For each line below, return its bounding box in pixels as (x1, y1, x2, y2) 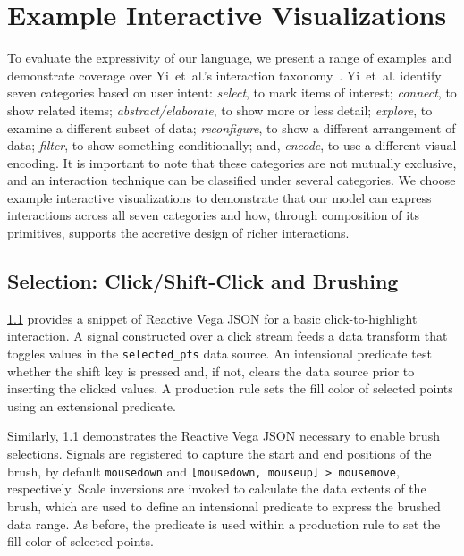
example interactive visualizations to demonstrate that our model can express (7, 188, 432, 206)
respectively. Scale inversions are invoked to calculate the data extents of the (7, 479, 426, 498)
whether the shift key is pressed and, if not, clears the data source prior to (7, 361, 415, 380)
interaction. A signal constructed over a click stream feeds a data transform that (7, 326, 448, 345)
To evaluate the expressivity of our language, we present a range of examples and (7, 48, 452, 67)
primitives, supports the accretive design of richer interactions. (7, 223, 350, 242)
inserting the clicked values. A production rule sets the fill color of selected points (7, 379, 453, 398)
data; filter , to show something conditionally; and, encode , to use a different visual (7, 136, 457, 155)
